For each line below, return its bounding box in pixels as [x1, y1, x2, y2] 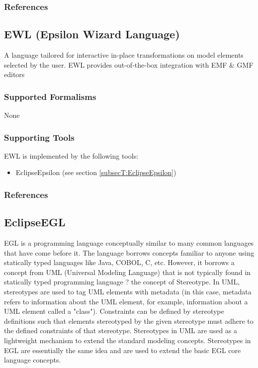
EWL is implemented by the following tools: [4, 150, 139, 161]
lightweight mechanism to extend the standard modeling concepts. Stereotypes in [4, 335, 251, 346]
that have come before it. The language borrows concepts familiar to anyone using [4, 247, 255, 258]
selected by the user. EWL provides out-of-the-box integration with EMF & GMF [4, 59, 254, 70]
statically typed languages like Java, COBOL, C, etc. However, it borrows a [4, 257, 235, 268]
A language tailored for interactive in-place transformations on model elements [4, 50, 244, 60]
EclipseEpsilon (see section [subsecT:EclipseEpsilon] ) [15, 167, 176, 178]
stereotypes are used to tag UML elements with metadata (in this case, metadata [4, 286, 252, 297]
